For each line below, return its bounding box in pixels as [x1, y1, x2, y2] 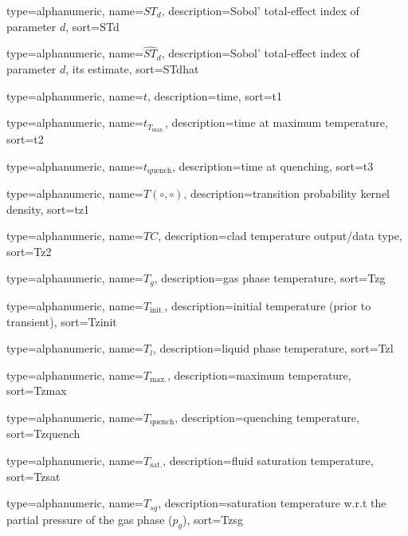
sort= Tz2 [6, 242, 52, 259]
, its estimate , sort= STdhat [65, 61, 199, 77]
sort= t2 [6, 131, 44, 148]
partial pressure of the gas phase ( [6, 510, 173, 527]
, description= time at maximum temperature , [165, 114, 388, 131]
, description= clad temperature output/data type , [158, 227, 402, 244]
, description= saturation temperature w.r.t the [158, 495, 386, 511]
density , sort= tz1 [6, 200, 90, 217]
